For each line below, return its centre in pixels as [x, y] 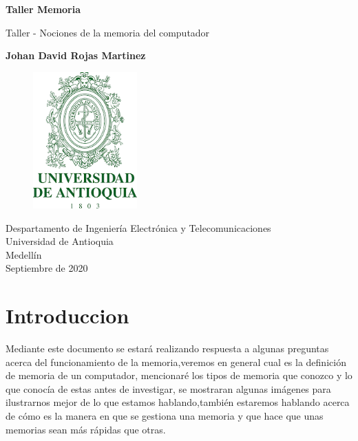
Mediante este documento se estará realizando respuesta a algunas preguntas [167, 348]
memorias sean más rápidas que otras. [86, 429]
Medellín [24, 254]
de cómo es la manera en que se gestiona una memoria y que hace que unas [165, 416]
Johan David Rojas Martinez [76, 55]
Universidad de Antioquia [60, 241]
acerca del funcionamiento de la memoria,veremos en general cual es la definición [176, 362]
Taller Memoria [43, 9]
